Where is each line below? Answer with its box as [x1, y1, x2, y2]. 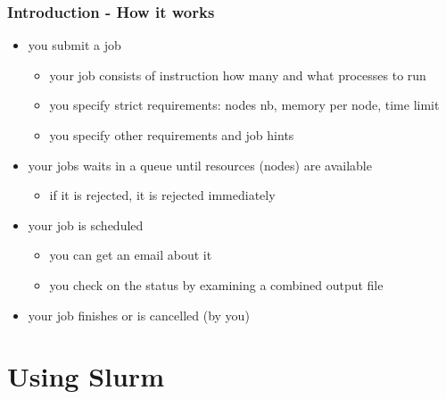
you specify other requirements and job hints [49, 126, 294, 144]
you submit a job [28, 36, 121, 54]
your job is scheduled [28, 215, 144, 234]
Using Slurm [7, 358, 164, 395]
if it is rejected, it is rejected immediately [49, 186, 276, 204]
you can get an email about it [49, 245, 212, 264]
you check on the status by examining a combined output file [49, 275, 384, 294]
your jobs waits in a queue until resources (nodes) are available [28, 155, 372, 174]
